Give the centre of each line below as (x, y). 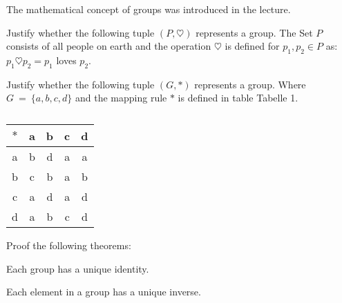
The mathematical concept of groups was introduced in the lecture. (149, 9)
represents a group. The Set (254, 32)
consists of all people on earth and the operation (109, 46)
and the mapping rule (121, 98)
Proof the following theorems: (69, 245)
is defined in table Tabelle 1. (238, 98)
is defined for (252, 46)
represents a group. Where (250, 84)
